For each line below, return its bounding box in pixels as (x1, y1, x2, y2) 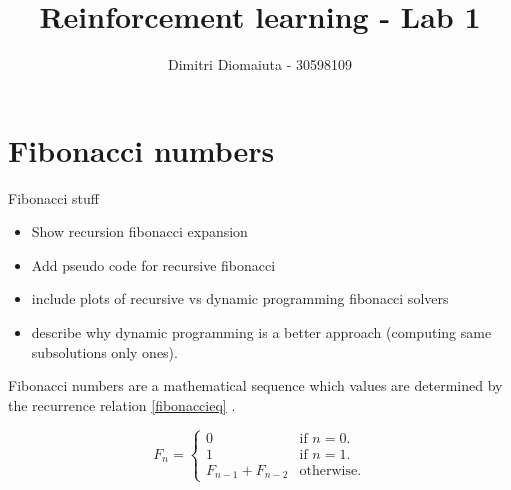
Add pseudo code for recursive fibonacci (31, 254, 276, 275)
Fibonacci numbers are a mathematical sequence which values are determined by (8, 375, 503, 396)
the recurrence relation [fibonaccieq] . (8, 394, 236, 415)
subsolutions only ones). (31, 341, 178, 362)
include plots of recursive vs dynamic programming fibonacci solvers (31, 288, 449, 309)
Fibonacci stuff (8, 187, 99, 208)
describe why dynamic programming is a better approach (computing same (31, 322, 492, 343)
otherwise (299, 463, 358, 478)
